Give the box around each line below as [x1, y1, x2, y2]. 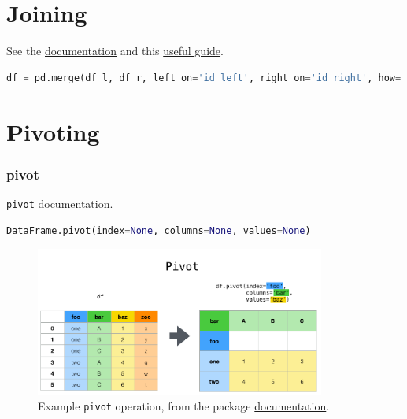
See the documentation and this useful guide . [6, 43, 224, 59]
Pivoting [6, 115, 100, 147]
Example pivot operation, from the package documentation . [38, 398, 330, 414]
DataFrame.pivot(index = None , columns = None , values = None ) [6, 224, 311, 236]
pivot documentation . [6, 195, 113, 211]
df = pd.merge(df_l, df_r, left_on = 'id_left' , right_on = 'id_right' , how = [6, 72, 401, 83]
